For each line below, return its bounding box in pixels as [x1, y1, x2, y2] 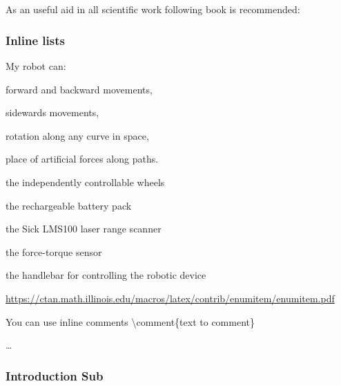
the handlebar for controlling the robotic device [6, 268, 206, 282]
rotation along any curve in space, [6, 128, 149, 143]
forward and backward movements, [6, 82, 153, 96]
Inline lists [6, 31, 65, 48]
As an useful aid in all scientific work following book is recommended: [6, 2, 300, 17]
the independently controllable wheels [6, 174, 165, 189]
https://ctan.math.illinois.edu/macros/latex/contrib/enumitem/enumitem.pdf [6, 291, 335, 305]
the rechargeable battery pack [6, 198, 132, 212]
